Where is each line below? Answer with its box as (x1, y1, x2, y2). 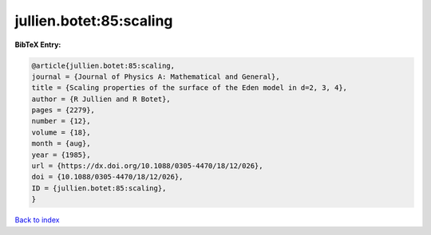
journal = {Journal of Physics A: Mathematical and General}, (31, 72, 280, 81)
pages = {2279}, (31, 106, 96, 115)
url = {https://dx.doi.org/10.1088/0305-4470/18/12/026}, (31, 162, 263, 170)
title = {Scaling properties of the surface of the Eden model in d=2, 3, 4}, (31, 84, 347, 92)
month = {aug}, (31, 139, 91, 148)
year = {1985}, (31, 150, 91, 159)
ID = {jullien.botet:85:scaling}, (31, 183, 167, 193)
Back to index (14, 215, 60, 225)
